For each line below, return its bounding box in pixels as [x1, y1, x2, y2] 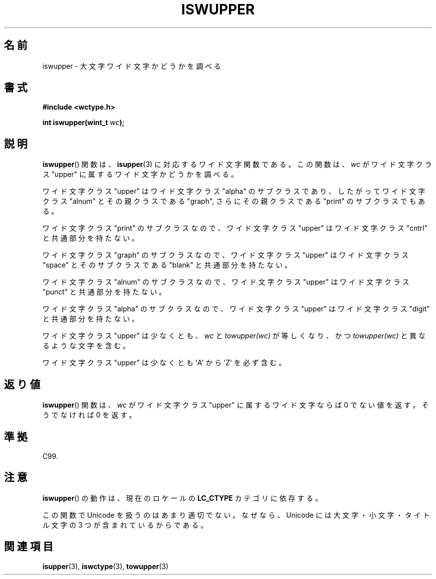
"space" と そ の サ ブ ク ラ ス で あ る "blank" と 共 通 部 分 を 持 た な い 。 [42, 261, 292, 270]
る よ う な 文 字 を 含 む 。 [42, 341, 130, 350]
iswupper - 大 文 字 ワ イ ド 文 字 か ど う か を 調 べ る [42, 61, 221, 70]
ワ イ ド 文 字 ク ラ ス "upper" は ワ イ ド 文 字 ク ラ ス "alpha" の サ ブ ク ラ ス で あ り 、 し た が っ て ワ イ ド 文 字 [42, 187, 425, 196]
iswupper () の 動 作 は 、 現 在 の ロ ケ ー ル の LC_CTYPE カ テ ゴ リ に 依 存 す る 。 [42, 493, 323, 502]
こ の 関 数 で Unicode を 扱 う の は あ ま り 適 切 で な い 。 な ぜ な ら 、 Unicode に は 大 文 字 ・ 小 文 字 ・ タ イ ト [42, 510, 430, 519]
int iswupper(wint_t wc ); [42, 118, 125, 127]
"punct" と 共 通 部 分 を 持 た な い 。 [42, 288, 166, 296]
